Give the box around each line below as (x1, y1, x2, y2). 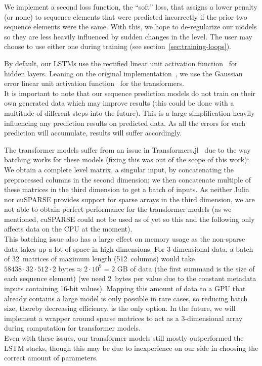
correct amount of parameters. (4, 352, 98, 363)
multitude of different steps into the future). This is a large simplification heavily (4, 107, 255, 118)
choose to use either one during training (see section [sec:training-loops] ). (4, 41, 232, 52)
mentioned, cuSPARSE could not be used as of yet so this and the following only (4, 213, 255, 224)
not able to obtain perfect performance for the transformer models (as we (4, 204, 232, 214)
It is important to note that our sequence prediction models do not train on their (4, 87, 256, 98)
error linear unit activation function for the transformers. (4, 78, 184, 88)
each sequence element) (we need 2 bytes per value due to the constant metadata (4, 273, 256, 284)
